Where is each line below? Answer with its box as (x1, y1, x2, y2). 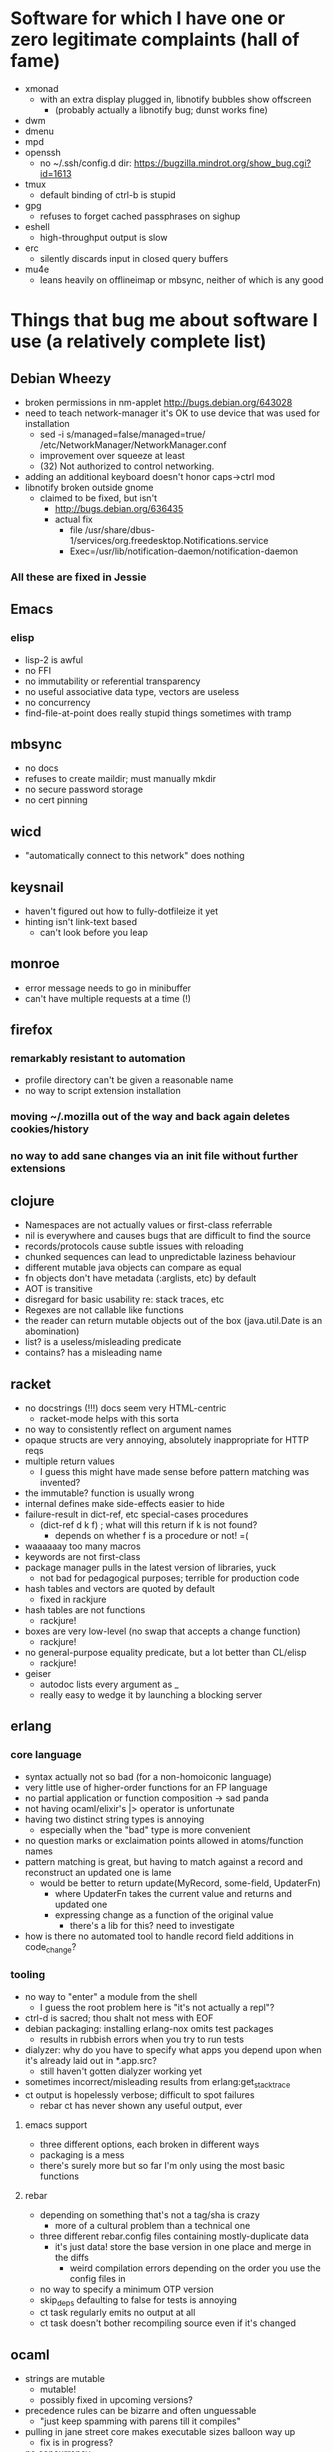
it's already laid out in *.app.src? (24, 2054, 157, 2066)
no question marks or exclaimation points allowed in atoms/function (24, 1834, 304, 1846)
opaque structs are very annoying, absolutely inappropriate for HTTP (24, 1433, 310, 1446)
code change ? (24, 1940, 77, 1955)
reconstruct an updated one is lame (24, 1866, 172, 1878)
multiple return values (24, 1455, 115, 1467)
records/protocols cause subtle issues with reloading (24, 1240, 244, 1252)
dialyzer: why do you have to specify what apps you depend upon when (24, 2043, 322, 2056)
